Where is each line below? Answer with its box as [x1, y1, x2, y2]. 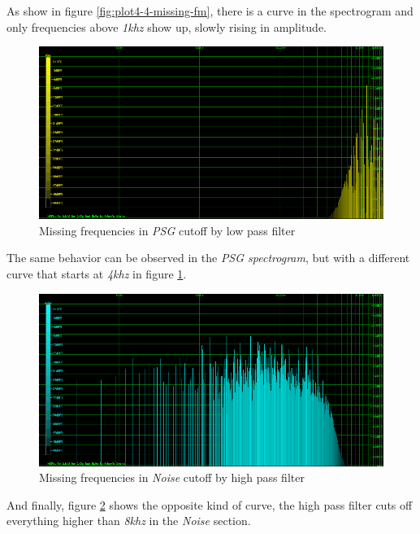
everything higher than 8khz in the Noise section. [6, 512, 251, 529]
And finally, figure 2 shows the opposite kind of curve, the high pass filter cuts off [6, 496, 413, 513]
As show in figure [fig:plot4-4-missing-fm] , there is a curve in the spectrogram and [6, 2, 414, 19]
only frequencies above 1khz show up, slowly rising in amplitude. [6, 18, 327, 35]
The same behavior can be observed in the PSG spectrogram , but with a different [6, 249, 410, 266]
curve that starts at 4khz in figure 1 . [6, 265, 187, 282]
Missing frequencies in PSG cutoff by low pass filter [39, 221, 296, 239]
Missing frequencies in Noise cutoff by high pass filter [39, 469, 305, 486]
